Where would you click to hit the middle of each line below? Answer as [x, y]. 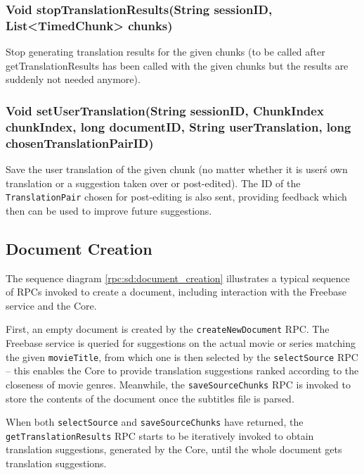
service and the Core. [51, 305]
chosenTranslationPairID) [80, 142]
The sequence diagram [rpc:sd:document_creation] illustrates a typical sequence [178, 278]
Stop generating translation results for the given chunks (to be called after [165, 52]
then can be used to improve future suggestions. [109, 210]
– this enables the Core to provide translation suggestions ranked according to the [182, 370]
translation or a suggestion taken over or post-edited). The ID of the [153, 183]
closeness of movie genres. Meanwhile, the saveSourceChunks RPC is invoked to [178, 384]
